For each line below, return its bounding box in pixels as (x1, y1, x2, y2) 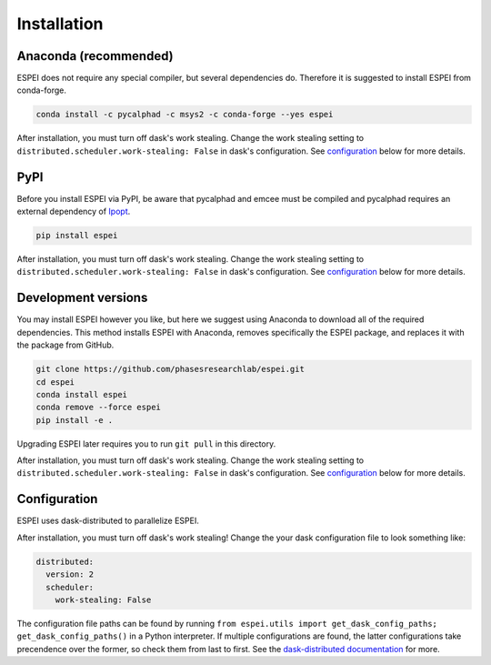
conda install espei (35, 389, 127, 399)
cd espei (35, 377, 75, 387)
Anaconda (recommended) (16, 48, 174, 64)
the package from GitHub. (16, 339, 115, 350)
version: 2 (45, 569, 95, 579)
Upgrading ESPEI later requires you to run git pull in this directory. (16, 438, 276, 449)
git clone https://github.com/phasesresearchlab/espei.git (35, 364, 305, 375)
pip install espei (35, 230, 118, 241)
